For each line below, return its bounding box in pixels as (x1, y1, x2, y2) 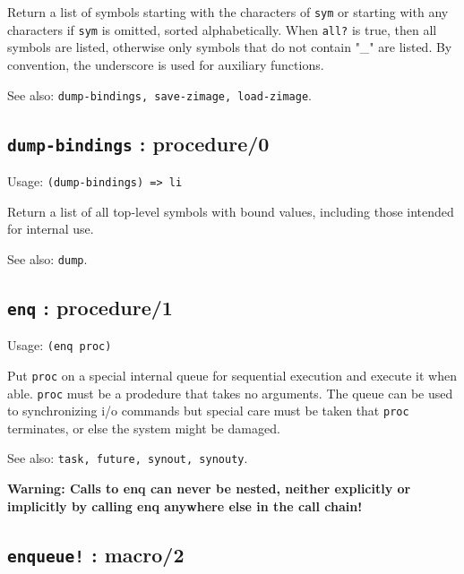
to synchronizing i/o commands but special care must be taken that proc (7, 401, 409, 420)
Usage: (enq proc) (7, 336, 112, 355)
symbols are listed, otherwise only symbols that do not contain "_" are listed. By (7, 38, 452, 56)
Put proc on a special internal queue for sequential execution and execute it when (7, 365, 457, 384)
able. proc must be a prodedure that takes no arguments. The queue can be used (7, 383, 453, 402)
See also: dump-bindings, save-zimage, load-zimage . (7, 85, 312, 104)
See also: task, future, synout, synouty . (7, 449, 248, 467)
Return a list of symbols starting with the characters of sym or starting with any (7, 3, 449, 21)
